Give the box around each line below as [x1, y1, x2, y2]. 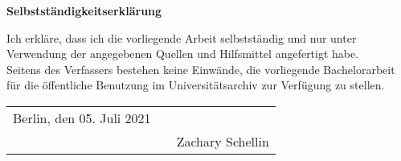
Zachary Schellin [176, 131, 269, 151]
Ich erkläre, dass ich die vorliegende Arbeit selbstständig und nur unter [6, 29, 357, 46]
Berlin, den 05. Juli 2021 [13, 108, 151, 127]
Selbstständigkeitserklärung [6, 2, 162, 19]
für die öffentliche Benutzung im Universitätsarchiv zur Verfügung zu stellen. [6, 76, 385, 93]
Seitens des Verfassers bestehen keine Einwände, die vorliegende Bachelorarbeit [6, 60, 395, 77]
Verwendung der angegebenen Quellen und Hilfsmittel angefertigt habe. [6, 45, 359, 62]
